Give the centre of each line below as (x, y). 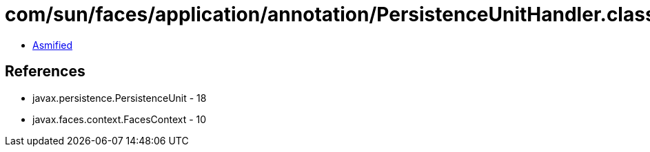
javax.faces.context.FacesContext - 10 (120, 119)
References (45, 72)
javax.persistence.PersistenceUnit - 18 (120, 98)
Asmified (53, 45)
